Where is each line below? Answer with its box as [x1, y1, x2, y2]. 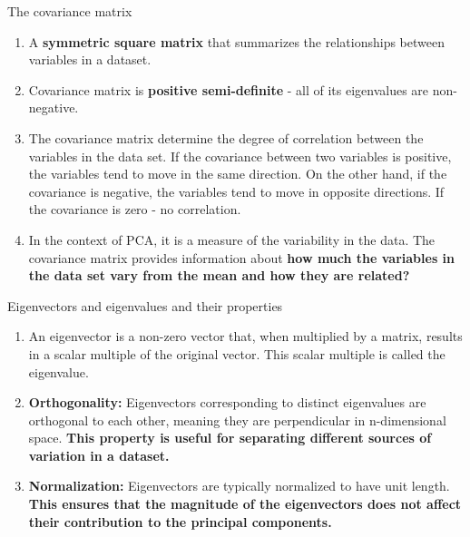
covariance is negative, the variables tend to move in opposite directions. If [28, 181, 445, 200]
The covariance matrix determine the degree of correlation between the [28, 128, 424, 147]
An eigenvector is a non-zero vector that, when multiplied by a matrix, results [28, 327, 463, 346]
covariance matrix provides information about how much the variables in [28, 248, 455, 267]
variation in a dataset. [28, 445, 170, 464]
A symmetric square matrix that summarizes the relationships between [28, 32, 445, 51]
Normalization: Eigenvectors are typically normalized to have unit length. [28, 476, 450, 495]
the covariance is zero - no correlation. [28, 200, 241, 219]
